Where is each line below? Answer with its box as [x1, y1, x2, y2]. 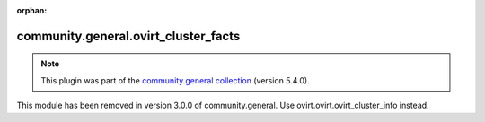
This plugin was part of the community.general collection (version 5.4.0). [40, 74, 310, 85]
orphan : [16, 5, 48, 15]
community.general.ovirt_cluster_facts [16, 28, 241, 44]
